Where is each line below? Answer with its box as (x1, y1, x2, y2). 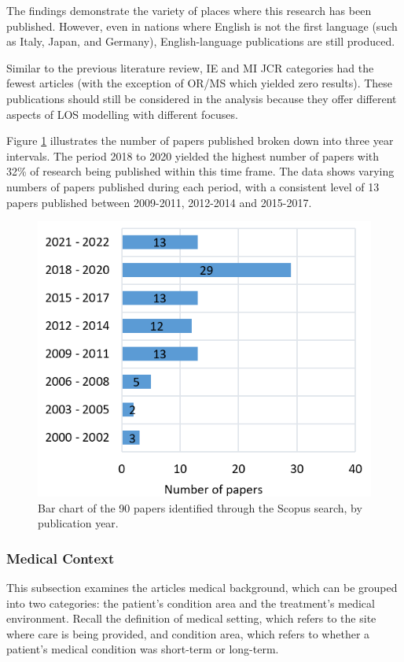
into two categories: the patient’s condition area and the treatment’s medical (6, 594, 375, 611)
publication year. (38, 515, 119, 531)
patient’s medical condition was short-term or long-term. (6, 641, 279, 657)
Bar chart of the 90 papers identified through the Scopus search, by (38, 499, 362, 516)
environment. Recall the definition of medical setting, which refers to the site (6, 610, 376, 627)
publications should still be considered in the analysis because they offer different (6, 90, 397, 106)
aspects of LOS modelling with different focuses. (6, 105, 238, 122)
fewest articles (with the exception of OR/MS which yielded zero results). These (6, 75, 393, 91)
